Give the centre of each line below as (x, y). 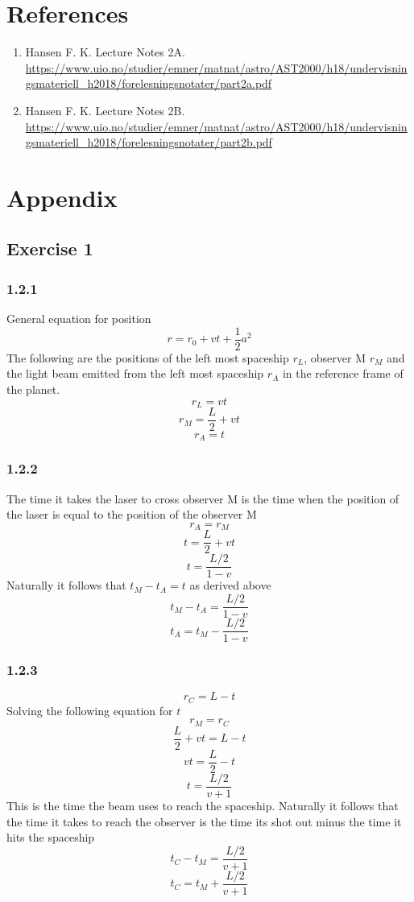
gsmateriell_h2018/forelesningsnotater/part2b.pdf (149, 142)
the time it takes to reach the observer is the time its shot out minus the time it (204, 821)
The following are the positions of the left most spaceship (148, 357)
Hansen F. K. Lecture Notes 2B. (105, 110)
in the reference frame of (343, 373)
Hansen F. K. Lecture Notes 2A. (105, 52)
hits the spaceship (51, 837)
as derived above (230, 585)
